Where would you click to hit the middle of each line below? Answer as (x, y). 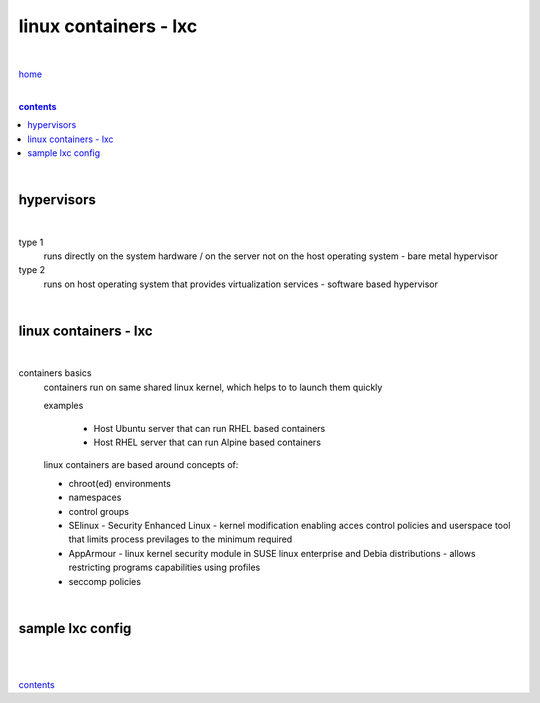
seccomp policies (105, 581)
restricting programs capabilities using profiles (164, 567)
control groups (99, 511)
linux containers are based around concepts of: (141, 465)
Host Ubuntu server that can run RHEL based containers (209, 428)
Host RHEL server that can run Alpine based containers (207, 442)
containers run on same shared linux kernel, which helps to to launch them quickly (213, 387)
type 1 (31, 242)
